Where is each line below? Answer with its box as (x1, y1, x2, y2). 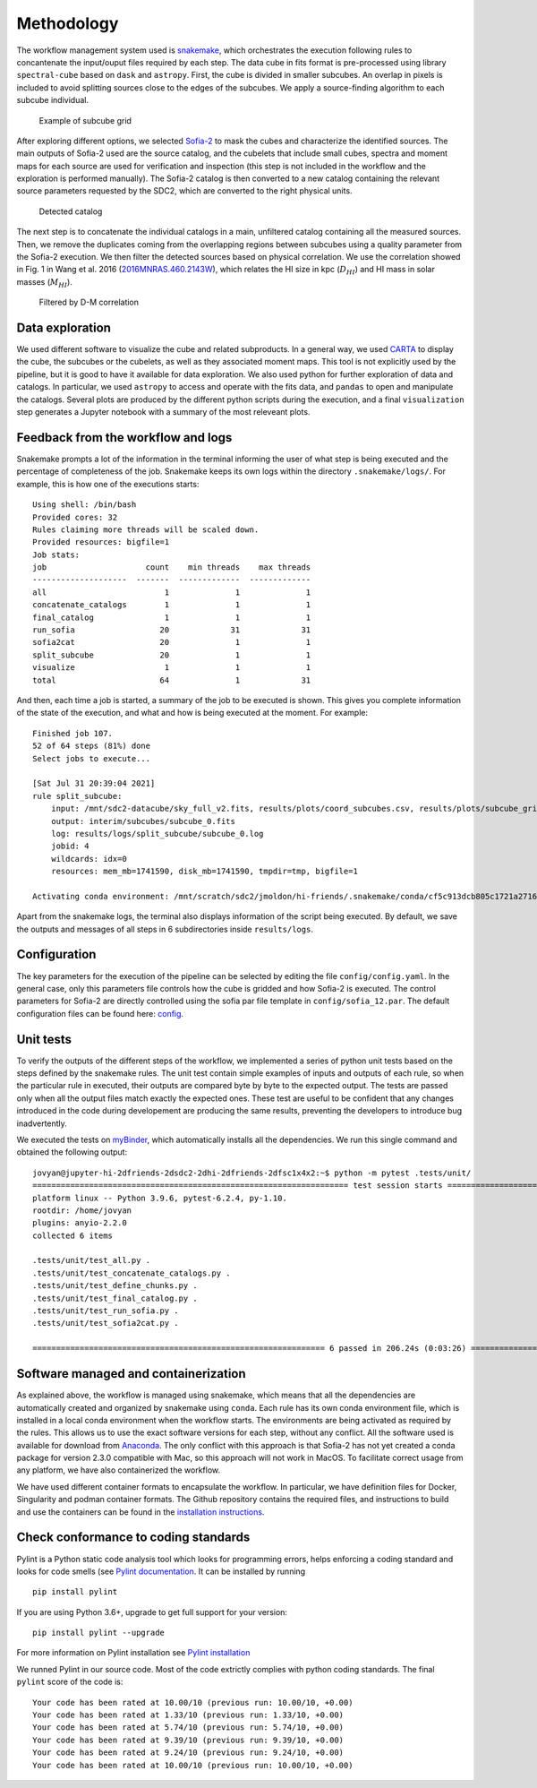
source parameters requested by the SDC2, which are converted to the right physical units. (16, 185, 353, 196)
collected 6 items (32, 1230, 114, 1241)
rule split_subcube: (32, 791, 123, 801)
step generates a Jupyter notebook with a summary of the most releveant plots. (16, 407, 311, 417)
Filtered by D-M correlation (38, 297, 139, 308)
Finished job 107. (32, 728, 114, 738)
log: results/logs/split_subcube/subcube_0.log (50, 829, 264, 838)
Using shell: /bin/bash (32, 500, 137, 510)
